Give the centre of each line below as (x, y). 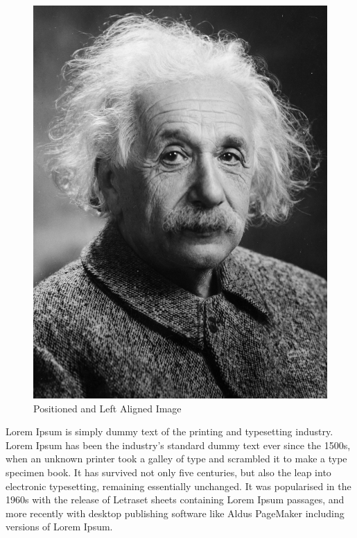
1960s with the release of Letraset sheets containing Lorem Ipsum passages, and (175, 499)
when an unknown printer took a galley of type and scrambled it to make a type (176, 459)
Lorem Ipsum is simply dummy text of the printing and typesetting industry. (169, 431)
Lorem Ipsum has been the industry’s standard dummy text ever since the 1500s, (178, 445)
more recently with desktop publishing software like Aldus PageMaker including (175, 513)
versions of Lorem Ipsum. (59, 527)
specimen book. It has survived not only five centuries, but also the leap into (168, 472)
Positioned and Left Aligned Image (107, 408)
